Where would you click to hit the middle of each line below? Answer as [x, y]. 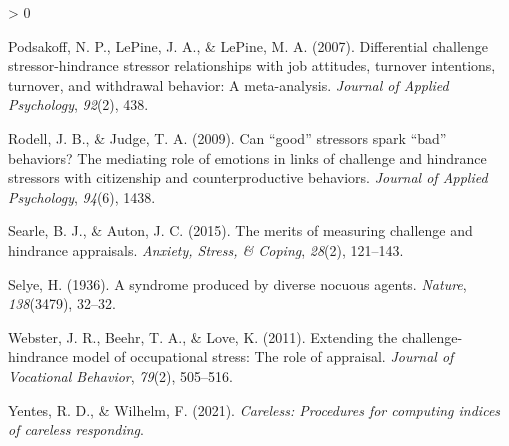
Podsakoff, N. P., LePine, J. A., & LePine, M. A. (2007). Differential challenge [248, 45]
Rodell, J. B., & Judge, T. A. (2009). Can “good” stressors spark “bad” [227, 137]
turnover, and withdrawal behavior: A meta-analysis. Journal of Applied [228, 84]
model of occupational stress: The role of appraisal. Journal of [263, 356]
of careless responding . [76, 429]
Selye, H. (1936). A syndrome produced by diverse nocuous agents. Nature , [237, 283]
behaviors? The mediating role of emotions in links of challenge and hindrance [247, 157]
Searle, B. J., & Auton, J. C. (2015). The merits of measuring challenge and [240, 230]
